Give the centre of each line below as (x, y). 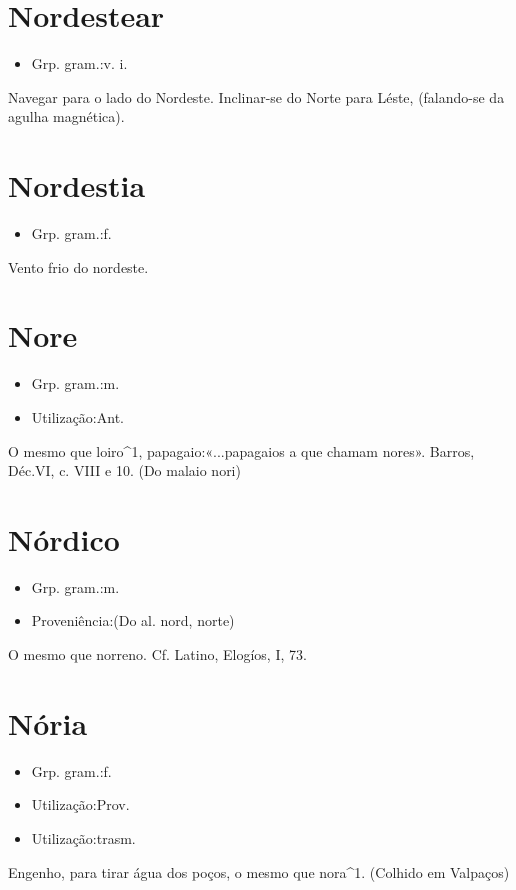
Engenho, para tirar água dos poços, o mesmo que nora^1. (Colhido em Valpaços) (259, 871)
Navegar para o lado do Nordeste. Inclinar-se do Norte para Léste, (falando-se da (256, 96)
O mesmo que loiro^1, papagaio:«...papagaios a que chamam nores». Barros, (241, 450)
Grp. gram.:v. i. (79, 63)
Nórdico (64, 538)
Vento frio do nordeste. (78, 266)
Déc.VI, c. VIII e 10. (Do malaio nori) (124, 470)
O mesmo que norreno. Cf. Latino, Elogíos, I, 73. (157, 654)
